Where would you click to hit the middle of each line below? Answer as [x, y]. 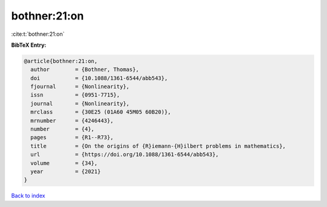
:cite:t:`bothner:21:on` [38, 34]
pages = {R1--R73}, [72, 137]
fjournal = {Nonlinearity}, [80, 87]
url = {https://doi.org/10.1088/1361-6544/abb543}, [125, 154]
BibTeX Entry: [29, 45]
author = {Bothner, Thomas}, [85, 70]
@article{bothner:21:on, [61, 61]
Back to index [28, 196]
